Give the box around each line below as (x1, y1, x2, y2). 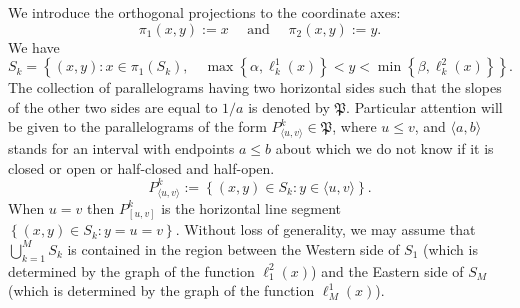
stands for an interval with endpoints (8, 138, 235, 159)
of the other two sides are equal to (8, 96, 218, 117)
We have (8, 36, 60, 57)
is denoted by (248, 96, 330, 117)
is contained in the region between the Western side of (67, 238, 400, 259)
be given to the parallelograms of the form (8, 116, 267, 137)
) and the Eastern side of (311, 260, 464, 281)
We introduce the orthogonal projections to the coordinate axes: (8, 2, 401, 22)
